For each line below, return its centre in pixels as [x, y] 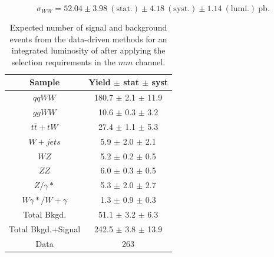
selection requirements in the [63, 61]
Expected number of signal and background [88, 27]
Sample [45, 82]
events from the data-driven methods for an [88, 39]
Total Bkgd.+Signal [45, 228]
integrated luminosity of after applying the [88, 50]
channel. [150, 61]
